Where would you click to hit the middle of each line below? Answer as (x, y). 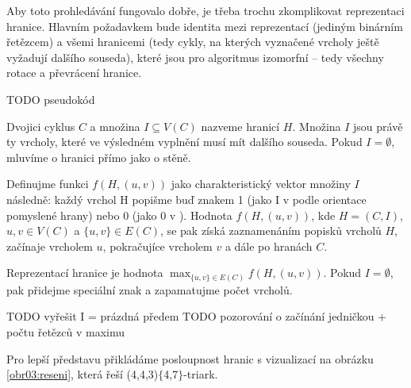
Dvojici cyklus (41, 126)
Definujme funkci (48, 184)
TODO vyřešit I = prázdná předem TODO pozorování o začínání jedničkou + (196, 316)
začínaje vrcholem (50, 246)
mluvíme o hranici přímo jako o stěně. (99, 157)
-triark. (201, 374)
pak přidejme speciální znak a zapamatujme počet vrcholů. (150, 289)
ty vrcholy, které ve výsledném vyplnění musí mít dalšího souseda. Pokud (184, 142)
